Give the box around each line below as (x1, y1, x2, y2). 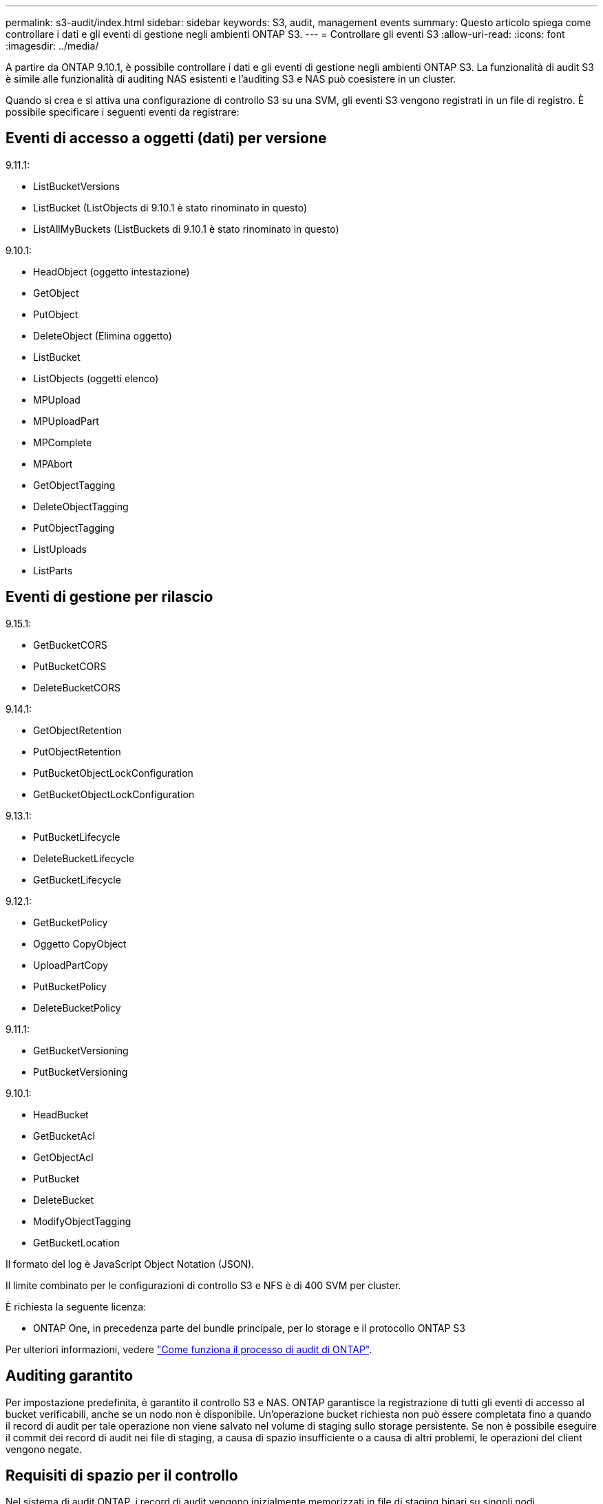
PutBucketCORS (33, 660, 107, 672)
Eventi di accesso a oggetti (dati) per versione (6, 129, 327, 147)
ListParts (33, 564, 73, 576)
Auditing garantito (6, 1367, 134, 1385)
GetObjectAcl (33, 1151, 94, 1163)
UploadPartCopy (33, 959, 109, 971)
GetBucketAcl (33, 1129, 95, 1142)
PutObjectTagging (33, 521, 115, 534)
